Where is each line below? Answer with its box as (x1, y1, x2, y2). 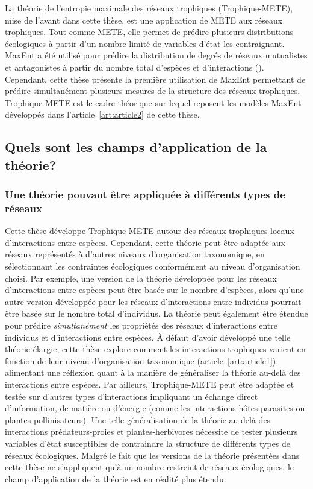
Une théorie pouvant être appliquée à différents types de (5, 187, 285, 202)
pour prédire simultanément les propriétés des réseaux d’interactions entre (5, 319, 278, 331)
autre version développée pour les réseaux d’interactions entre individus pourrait (5, 295, 302, 308)
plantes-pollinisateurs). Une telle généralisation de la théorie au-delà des (5, 413, 271, 426)
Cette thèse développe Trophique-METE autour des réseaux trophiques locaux (5, 224, 294, 237)
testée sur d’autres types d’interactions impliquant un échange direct (5, 390, 258, 402)
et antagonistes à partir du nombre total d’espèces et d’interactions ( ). (5, 60, 264, 73)
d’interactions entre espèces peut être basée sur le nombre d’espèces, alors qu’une (5, 283, 304, 296)
